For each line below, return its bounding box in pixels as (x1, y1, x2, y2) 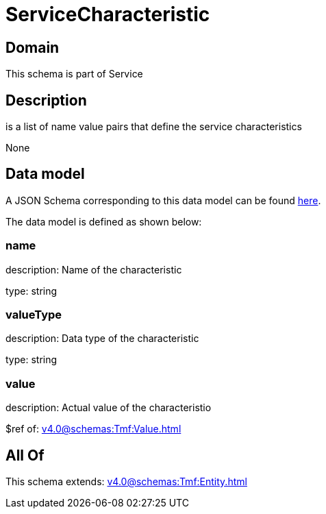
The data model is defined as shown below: (5, 215, 202, 228)
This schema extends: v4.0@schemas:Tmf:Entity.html (5, 475, 247, 487)
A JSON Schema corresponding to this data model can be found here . (5, 194, 321, 206)
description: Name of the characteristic (5, 263, 182, 276)
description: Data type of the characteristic (5, 332, 199, 345)
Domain (5, 38, 60, 56)
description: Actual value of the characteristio (5, 402, 212, 414)
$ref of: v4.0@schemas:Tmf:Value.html (5, 423, 181, 435)
